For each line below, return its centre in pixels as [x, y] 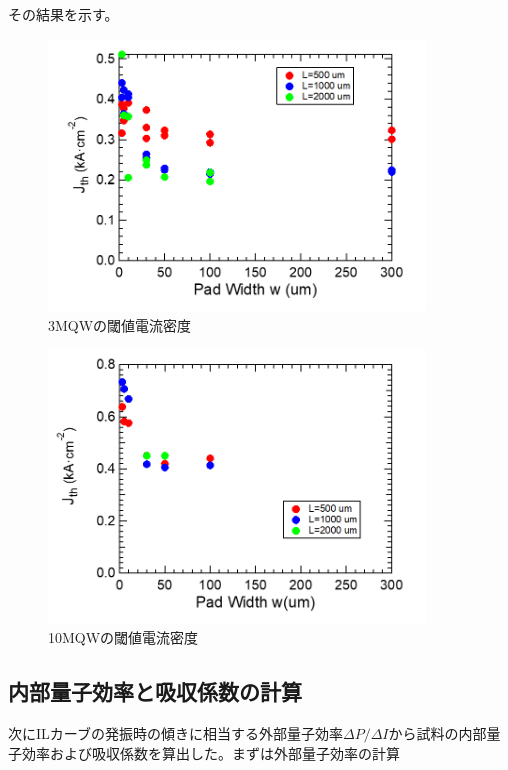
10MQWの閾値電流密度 [123, 637]
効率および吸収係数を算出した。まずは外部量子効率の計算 [210, 752]
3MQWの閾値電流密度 [120, 324]
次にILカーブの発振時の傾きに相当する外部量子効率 [175, 732]
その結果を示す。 [63, 14]
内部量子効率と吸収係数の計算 [155, 691]
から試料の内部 [437, 732]
